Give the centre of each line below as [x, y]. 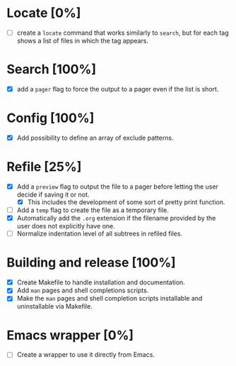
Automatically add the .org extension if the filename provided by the [116, 218]
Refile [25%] [44, 167]
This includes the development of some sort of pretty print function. [126, 202]
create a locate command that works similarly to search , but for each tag [123, 33]
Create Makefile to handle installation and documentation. [101, 282]
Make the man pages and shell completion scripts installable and [110, 299]
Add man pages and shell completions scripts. [83, 290]
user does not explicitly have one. [66, 226]
